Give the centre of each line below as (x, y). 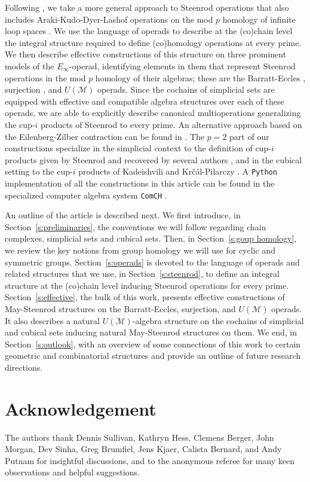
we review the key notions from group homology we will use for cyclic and (140, 250)
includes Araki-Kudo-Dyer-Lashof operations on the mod (109, 19)
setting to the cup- (39, 171)
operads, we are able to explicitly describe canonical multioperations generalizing (153, 113)
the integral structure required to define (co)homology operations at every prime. (153, 42)
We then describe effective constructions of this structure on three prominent (146, 54)
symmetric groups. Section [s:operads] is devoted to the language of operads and (152, 262)
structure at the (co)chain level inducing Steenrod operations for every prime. (147, 285)
